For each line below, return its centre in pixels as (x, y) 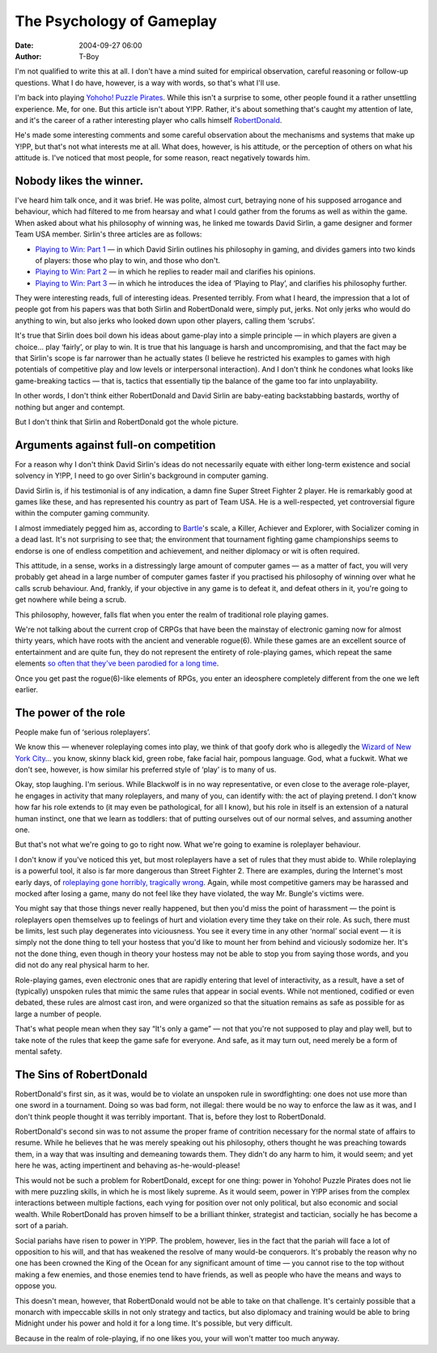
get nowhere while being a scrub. (71, 600)
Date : (24, 45)
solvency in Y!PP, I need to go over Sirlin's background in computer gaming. (142, 476)
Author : (28, 56)
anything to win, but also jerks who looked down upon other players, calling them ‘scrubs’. (165, 321)
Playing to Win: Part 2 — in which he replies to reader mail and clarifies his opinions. (175, 272)
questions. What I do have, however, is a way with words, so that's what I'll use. (148, 83)
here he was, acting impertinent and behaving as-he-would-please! (127, 1165)
